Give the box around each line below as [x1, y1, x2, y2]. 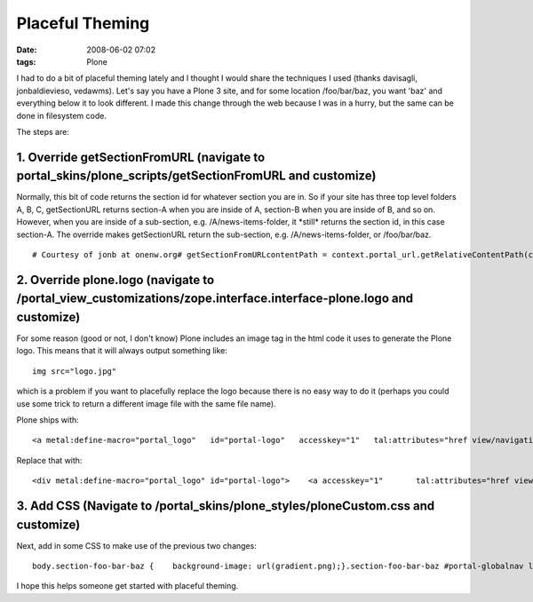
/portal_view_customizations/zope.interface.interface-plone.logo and [16, 291, 413, 306]
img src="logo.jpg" [32, 366, 117, 376]
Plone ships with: [16, 415, 79, 425]
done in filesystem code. [16, 110, 107, 121]
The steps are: [16, 126, 70, 137]
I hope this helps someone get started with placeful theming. [16, 581, 239, 591]
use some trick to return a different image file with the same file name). [16, 398, 276, 408]
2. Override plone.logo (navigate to [16, 272, 215, 288]
